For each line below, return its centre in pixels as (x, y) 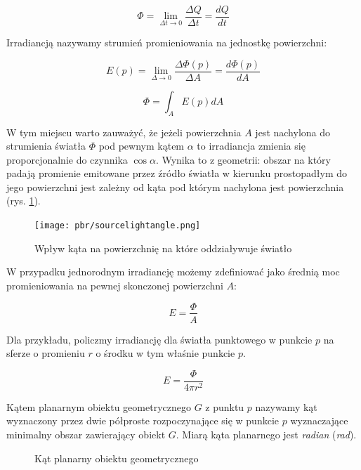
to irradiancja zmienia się (251, 146)
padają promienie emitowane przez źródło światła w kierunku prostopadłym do (177, 173)
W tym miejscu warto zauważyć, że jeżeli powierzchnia (124, 132)
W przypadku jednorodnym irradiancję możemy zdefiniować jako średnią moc (173, 272)
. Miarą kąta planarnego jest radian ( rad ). (266, 435)
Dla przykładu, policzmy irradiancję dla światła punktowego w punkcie (159, 339)
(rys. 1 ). (24, 201)
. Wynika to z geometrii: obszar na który (243, 159)
